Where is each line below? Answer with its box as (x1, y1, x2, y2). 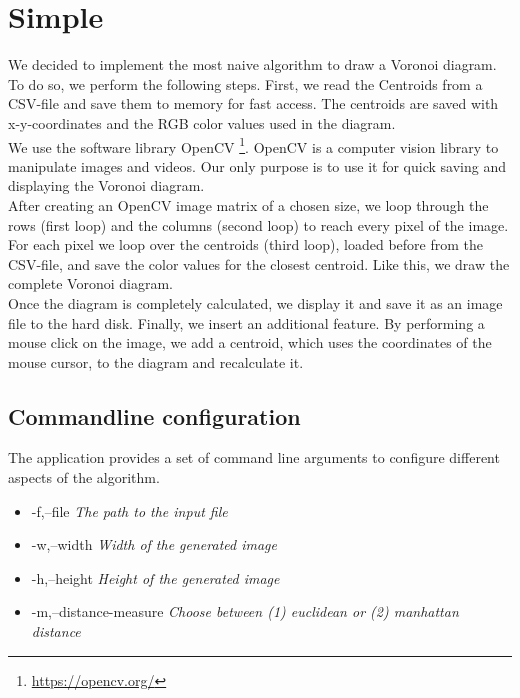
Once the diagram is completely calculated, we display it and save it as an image (8, 292, 503, 313)
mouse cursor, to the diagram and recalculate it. (8, 351, 304, 372)
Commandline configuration (8, 400, 301, 431)
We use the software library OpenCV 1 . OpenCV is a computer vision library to (8, 133, 499, 157)
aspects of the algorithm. (8, 467, 160, 488)
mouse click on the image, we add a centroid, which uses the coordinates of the (8, 332, 492, 353)
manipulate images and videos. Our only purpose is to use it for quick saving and (8, 155, 506, 176)
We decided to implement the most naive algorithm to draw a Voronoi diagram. (8, 54, 497, 75)
